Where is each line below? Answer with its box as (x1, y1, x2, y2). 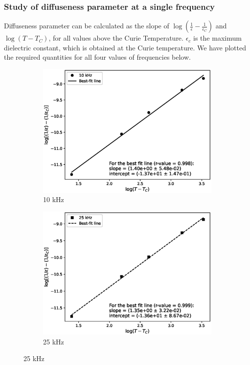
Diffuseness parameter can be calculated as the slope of (4, 21, 169, 31)
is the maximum (193, 33, 242, 43)
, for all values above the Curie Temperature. (48, 33, 183, 43)
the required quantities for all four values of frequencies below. (4, 52, 191, 62)
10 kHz (43, 194, 64, 205)
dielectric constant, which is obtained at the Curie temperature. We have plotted (4, 42, 246, 52)
